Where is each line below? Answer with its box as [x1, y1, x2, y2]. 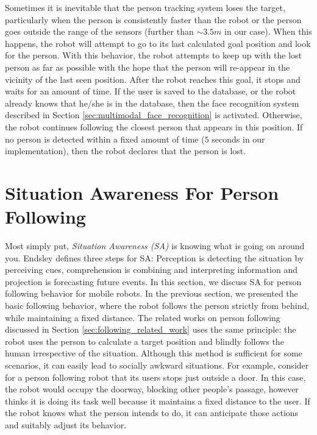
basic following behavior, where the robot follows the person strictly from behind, [5, 299, 310, 311]
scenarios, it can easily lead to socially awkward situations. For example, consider [5, 358, 309, 371]
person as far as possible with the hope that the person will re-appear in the [5, 60, 290, 73]
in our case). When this [224, 25, 312, 38]
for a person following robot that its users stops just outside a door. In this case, [5, 370, 306, 383]
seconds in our [212, 132, 265, 145]
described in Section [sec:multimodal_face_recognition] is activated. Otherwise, [5, 108, 302, 121]
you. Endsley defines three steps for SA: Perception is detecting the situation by [5, 251, 304, 264]
